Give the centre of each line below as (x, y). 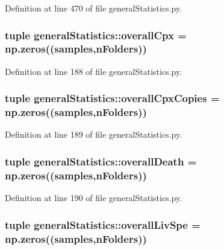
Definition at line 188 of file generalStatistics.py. (94, 71)
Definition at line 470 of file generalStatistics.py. (94, 8)
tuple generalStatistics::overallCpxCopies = (112, 98)
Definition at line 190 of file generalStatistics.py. (94, 198)
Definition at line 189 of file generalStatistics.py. (94, 134)
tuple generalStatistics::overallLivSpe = (103, 224)
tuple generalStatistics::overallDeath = (101, 161)
